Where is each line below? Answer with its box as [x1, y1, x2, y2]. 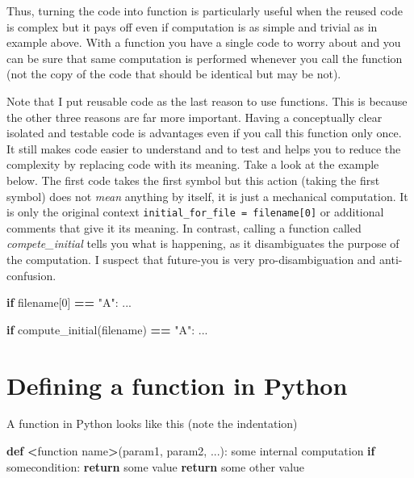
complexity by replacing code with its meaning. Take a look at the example [6, 156, 379, 173]
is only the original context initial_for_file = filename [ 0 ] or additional [6, 203, 384, 220]
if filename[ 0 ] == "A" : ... [6, 294, 132, 311]
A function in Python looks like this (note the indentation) [6, 415, 298, 432]
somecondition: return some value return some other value [6, 458, 305, 475]
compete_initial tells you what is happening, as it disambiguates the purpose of [6, 235, 399, 252]
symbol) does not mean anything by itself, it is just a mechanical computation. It [6, 187, 408, 204]
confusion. [6, 266, 56, 283]
